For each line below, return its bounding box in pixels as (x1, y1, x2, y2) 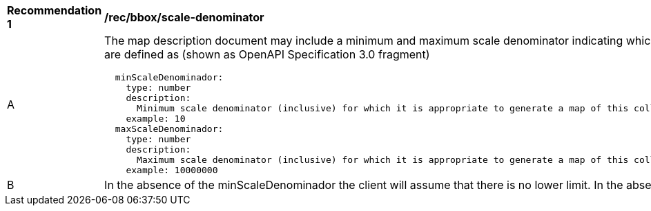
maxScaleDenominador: (115, 124, 224, 134)
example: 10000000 (126, 165, 218, 175)
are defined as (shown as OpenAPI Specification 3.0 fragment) (104, 47, 430, 61)
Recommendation (7, 3, 102, 17)
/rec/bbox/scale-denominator (104, 10, 264, 24)
